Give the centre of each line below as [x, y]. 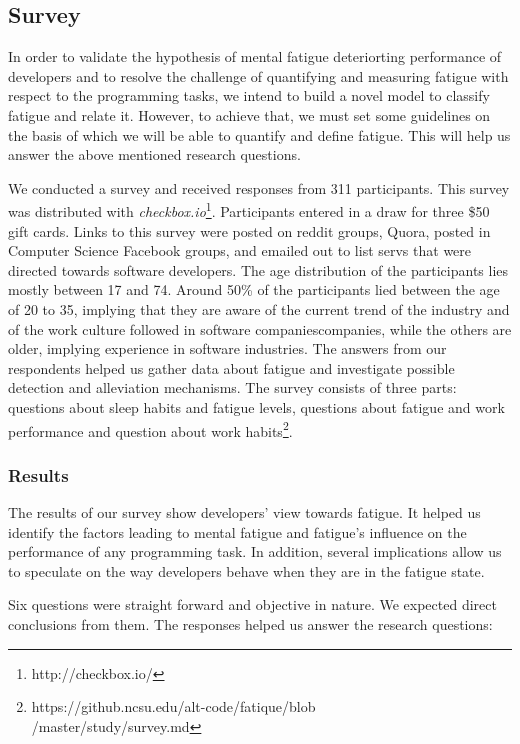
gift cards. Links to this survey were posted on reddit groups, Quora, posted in [249, 230]
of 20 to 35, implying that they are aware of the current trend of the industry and [259, 308]
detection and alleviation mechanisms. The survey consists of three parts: [232, 387]
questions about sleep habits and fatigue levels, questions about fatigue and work [256, 406]
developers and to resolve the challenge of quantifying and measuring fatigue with [258, 75]
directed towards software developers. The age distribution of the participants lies [258, 269]
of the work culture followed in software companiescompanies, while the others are [260, 328]
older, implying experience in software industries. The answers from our [227, 348]
